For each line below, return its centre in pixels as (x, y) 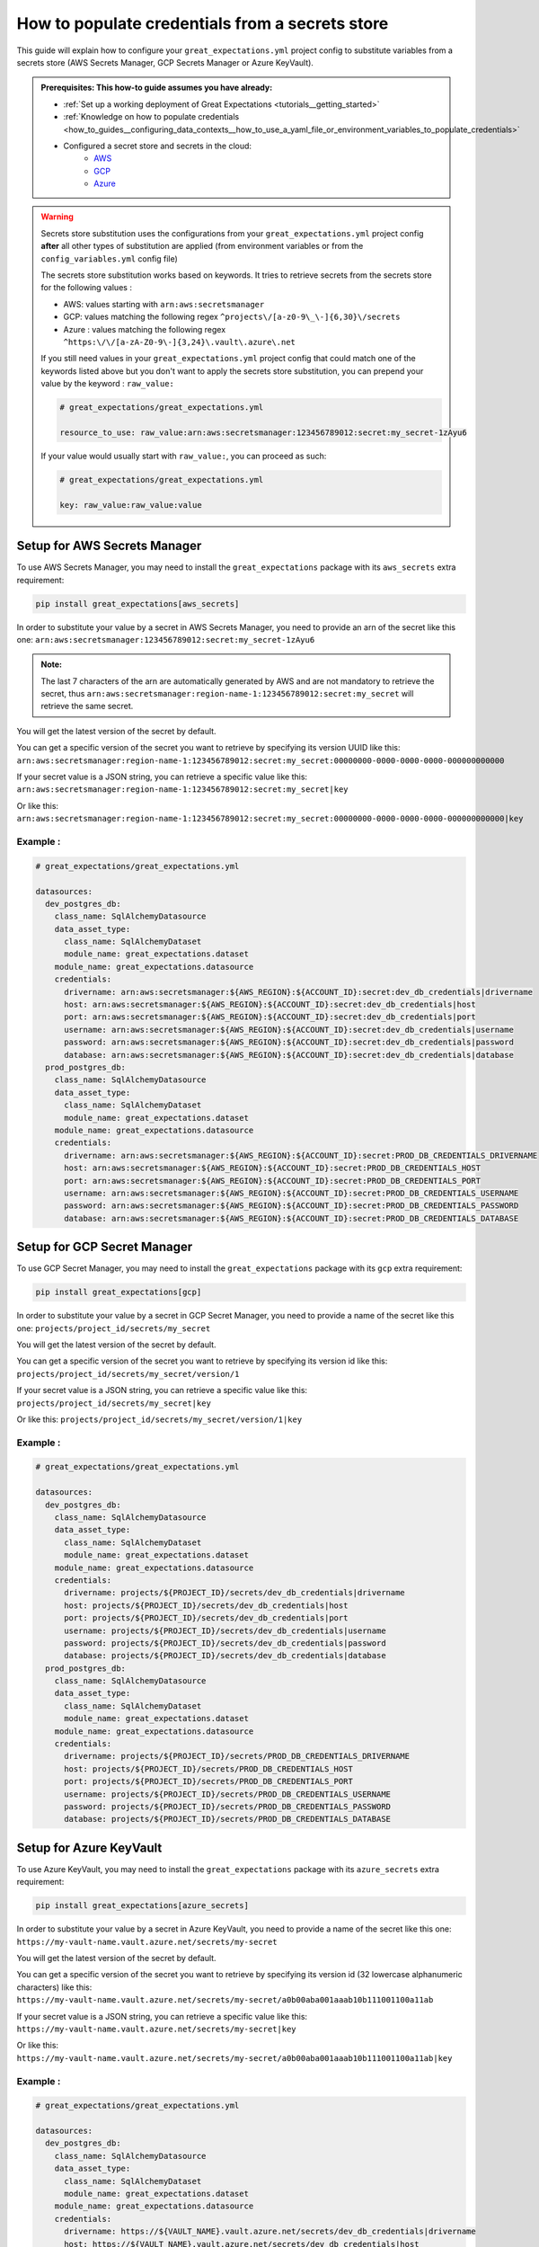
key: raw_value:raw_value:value (131, 505)
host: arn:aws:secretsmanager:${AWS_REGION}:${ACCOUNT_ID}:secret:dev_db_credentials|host (270, 1005)
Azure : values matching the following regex (145, 329)
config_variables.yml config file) (110, 258)
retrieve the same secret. (87, 706)
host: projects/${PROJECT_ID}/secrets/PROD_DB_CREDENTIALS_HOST (209, 1769)
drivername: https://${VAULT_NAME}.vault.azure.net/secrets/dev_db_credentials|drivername (270, 2232)
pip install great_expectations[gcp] (119, 1292)
